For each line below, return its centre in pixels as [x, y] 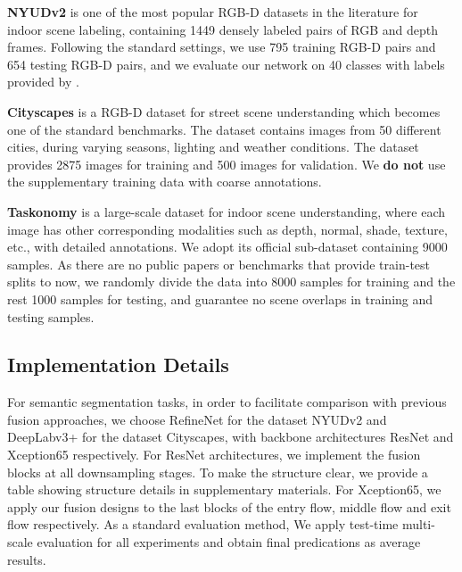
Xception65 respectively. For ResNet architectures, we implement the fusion [214, 455]
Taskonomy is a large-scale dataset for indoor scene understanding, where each [226, 211]
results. [27, 559]
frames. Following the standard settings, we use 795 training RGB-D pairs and [222, 47]
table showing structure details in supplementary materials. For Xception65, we [224, 489]
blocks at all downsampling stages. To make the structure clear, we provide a [218, 472]
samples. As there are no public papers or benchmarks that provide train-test [219, 264]
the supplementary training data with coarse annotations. [165, 182]
